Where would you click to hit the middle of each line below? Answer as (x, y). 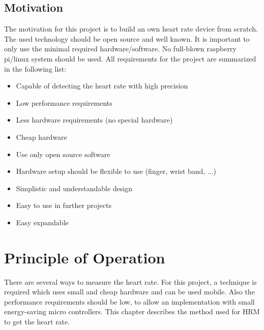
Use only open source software (63, 154)
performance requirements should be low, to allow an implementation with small (129, 301)
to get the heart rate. (37, 322)
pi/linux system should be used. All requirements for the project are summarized (130, 58)
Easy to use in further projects (64, 205)
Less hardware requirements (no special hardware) (94, 120)
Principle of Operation (85, 257)
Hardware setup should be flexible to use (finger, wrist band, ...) (116, 171)
